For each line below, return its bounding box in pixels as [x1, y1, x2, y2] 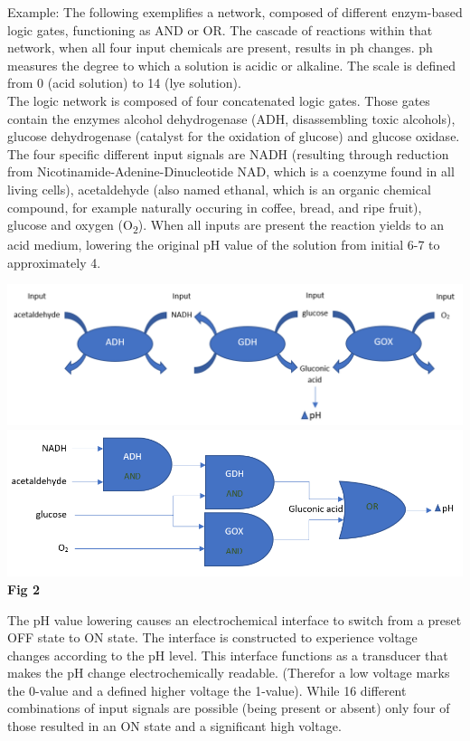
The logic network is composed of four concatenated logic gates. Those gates [7, 90, 430, 109]
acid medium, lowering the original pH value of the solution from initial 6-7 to [7, 235, 440, 254]
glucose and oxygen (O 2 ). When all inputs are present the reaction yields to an [7, 215, 445, 236]
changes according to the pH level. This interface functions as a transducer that [7, 645, 448, 664]
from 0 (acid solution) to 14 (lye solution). [7, 73, 241, 92]
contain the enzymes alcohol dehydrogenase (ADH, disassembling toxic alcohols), [7, 109, 456, 128]
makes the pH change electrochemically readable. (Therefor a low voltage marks [7, 663, 450, 682]
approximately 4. [7, 252, 101, 271]
